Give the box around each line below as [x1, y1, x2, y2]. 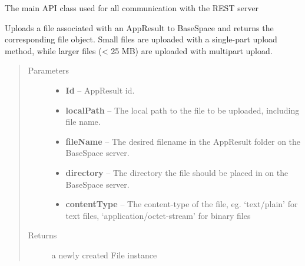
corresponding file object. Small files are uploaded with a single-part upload [5, 33, 277, 45]
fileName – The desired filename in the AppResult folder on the [65, 135, 301, 147]
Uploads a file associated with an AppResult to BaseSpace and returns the [5, 21, 274, 34]
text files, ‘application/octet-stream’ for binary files [65, 209, 251, 221]
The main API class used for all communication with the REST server [5, 2, 259, 14]
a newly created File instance [51, 248, 157, 261]
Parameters [28, 64, 69, 77]
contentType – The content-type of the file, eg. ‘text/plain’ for [65, 198, 298, 210]
